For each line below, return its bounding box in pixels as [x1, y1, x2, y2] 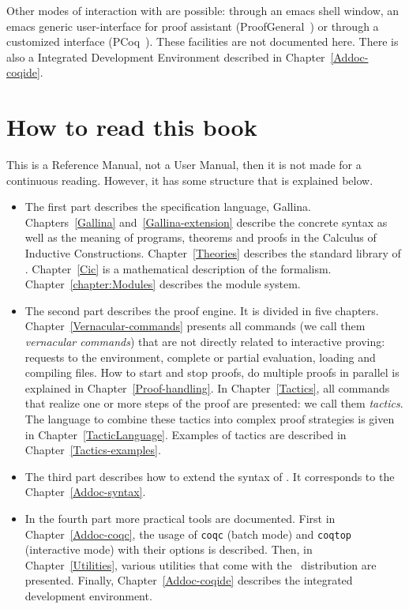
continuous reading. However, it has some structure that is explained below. [6, 171, 373, 188]
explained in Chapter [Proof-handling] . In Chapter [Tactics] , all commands [24, 379, 390, 396]
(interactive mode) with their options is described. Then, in [24, 541, 313, 558]
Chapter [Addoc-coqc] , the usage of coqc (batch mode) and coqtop [24, 525, 351, 542]
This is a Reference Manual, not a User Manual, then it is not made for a [6, 156, 362, 173]
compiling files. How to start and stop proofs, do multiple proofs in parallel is [24, 364, 400, 381]
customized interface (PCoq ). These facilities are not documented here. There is [6, 33, 399, 50]
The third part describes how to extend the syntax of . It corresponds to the [24, 468, 395, 484]
